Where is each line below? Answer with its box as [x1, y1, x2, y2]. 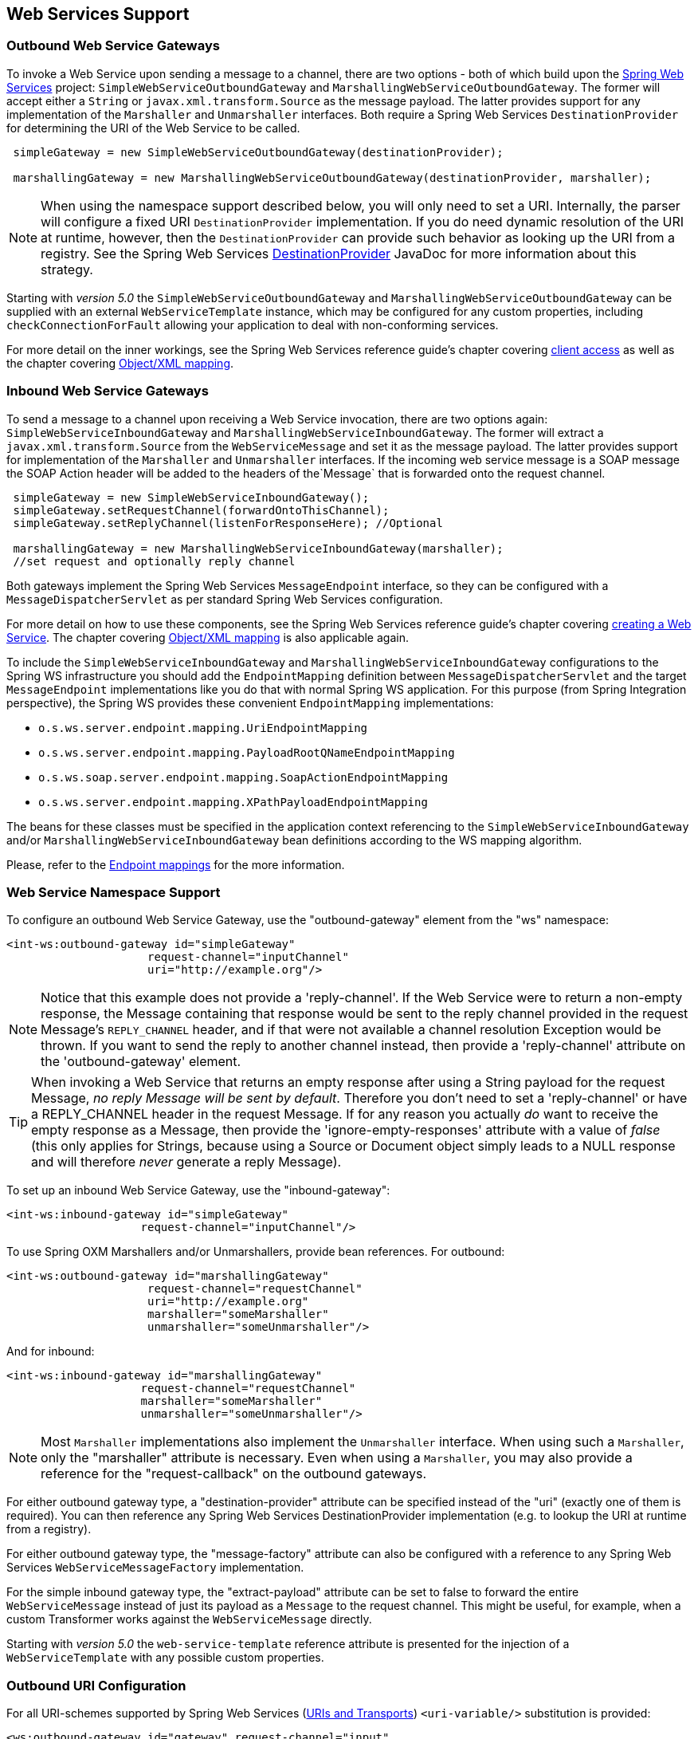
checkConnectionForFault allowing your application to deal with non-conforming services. [6, 317, 499, 332]
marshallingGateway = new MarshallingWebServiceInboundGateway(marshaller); [13, 541, 504, 555]
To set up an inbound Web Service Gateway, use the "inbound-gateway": [6, 1183, 390, 1198]
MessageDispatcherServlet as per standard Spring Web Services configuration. [6, 592, 443, 606]
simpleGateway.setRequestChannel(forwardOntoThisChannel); [13, 503, 390, 517]
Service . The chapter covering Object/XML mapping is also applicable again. [6, 630, 409, 644]
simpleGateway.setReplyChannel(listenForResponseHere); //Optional [13, 516, 443, 529]
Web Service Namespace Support [6, 883, 221, 900]
